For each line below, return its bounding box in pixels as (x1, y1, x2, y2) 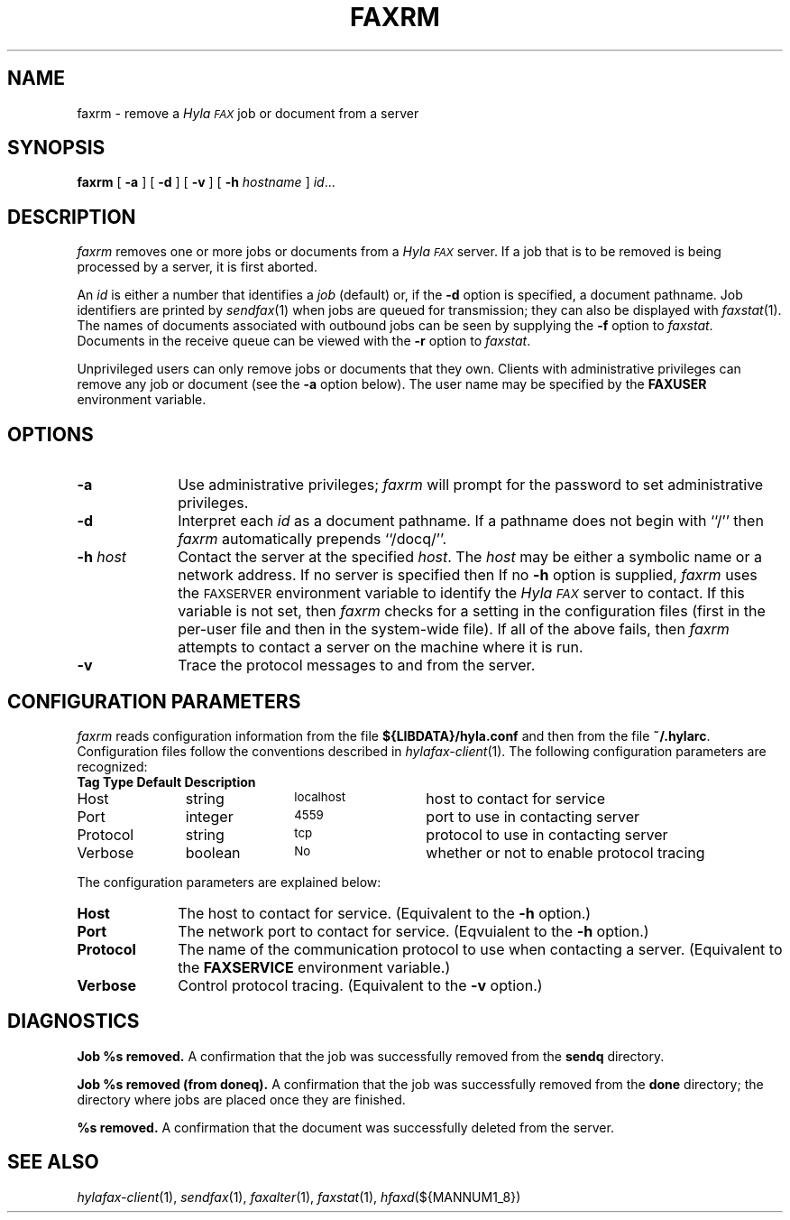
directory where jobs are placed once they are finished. (77, 1091, 406, 1107)
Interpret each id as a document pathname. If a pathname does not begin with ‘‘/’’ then (178, 512, 764, 531)
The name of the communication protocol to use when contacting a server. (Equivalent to (178, 939, 783, 958)
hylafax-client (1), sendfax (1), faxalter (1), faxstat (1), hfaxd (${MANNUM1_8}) (77, 1188, 521, 1205)
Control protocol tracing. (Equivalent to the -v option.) (178, 975, 543, 994)
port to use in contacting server (426, 807, 640, 826)
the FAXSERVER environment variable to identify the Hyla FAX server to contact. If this (178, 584, 745, 603)
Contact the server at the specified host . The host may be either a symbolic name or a (178, 548, 762, 567)
